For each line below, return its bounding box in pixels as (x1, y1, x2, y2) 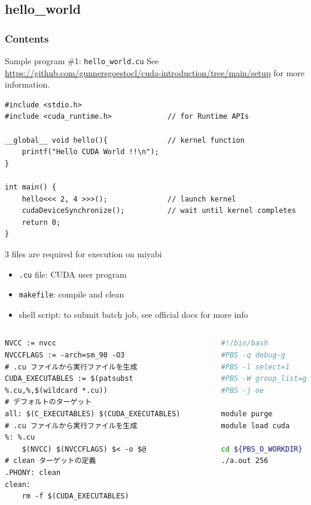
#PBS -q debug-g (221, 351, 285, 360)
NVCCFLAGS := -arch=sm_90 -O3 (5, 351, 125, 360)
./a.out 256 (221, 456, 269, 465)
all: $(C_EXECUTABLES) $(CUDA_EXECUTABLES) (5, 410, 181, 419)
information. (5, 78, 50, 91)
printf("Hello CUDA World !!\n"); (22, 148, 159, 157)
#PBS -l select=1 (221, 362, 290, 371)
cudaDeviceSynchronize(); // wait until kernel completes (22, 206, 296, 215)
